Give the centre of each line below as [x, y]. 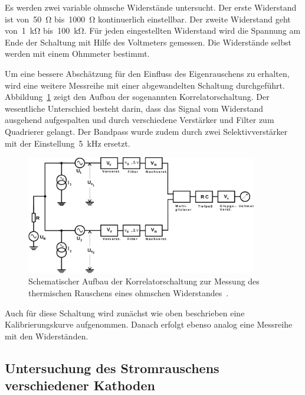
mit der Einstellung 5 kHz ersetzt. [68, 143]
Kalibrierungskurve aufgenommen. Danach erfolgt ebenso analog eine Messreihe [149, 324]
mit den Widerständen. [47, 336]
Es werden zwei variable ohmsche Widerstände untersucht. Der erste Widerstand [151, 7]
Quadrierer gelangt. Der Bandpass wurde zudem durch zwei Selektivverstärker [146, 131]
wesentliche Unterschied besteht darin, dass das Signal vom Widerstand [134, 108]
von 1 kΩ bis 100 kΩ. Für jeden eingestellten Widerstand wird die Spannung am [153, 30]
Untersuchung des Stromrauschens [112, 368]
